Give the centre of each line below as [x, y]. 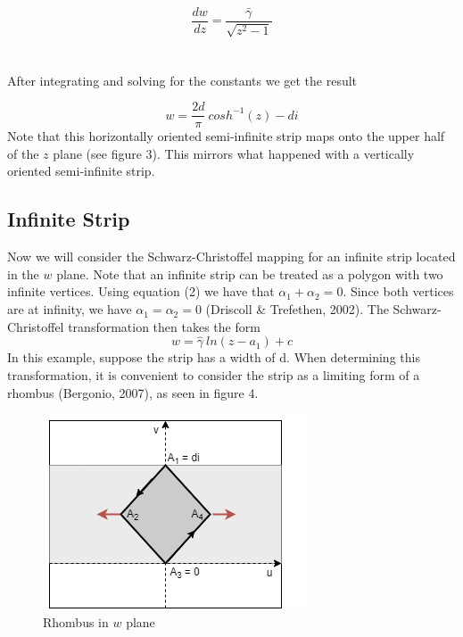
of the [23, 153]
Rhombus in [76, 621]
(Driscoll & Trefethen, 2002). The [297, 309]
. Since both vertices [398, 291]
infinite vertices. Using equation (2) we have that [141, 291]
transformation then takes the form [164, 326]
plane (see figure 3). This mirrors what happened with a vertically [234, 153]
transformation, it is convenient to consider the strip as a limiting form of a [214, 375]
